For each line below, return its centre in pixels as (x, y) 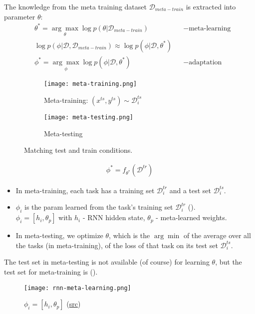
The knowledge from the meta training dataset (75, 6)
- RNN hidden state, (114, 217)
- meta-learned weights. (191, 217)
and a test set (190, 190)
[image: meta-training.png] (91, 84)
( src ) (74, 304)
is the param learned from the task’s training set (99, 207)
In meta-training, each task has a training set (85, 190)
